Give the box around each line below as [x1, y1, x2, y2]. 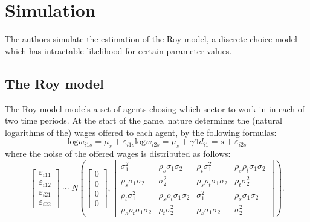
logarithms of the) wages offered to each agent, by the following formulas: [5, 125, 277, 138]
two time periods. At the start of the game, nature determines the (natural [5, 114, 282, 127]
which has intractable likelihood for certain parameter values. [5, 44, 232, 57]
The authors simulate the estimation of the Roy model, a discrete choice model [5, 33, 297, 45]
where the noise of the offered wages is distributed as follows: [5, 147, 231, 160]
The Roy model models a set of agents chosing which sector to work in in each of [5, 102, 305, 115]
